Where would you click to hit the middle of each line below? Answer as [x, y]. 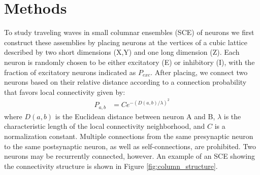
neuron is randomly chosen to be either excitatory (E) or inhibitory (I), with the [129, 62]
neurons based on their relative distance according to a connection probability [125, 82]
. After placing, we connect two [199, 72]
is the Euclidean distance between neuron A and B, [135, 116]
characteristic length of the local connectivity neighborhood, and [105, 126]
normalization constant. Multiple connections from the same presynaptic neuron [129, 136]
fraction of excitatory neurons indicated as [70, 72]
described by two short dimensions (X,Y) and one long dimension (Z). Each [122, 52]
